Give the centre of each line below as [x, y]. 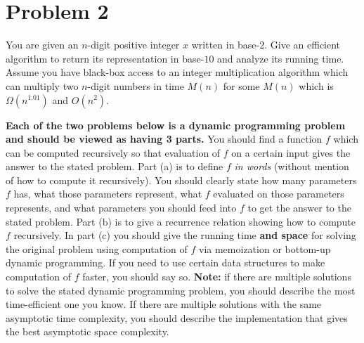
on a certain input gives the [291, 152]
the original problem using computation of [97, 248]
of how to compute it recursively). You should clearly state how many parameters [181, 180]
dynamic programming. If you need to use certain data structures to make [165, 263]
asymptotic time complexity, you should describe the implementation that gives [177, 317]
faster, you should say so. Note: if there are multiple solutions [217, 277]
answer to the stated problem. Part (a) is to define [115, 166]
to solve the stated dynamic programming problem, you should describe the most [181, 290]
